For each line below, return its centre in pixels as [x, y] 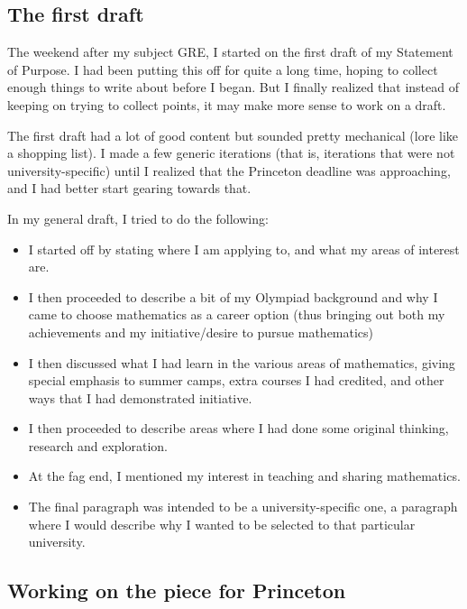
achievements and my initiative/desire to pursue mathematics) [201, 332]
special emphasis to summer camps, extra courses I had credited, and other [236, 380]
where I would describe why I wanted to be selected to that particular [222, 524]
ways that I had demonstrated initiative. [140, 397]
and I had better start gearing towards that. [129, 188]
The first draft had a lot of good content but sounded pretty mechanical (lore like [233, 135]
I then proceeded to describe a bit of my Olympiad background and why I [233, 296]
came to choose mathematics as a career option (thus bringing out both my [237, 314]
